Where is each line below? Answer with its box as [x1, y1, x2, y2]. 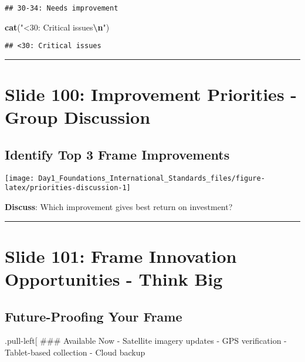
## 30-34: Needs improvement [5, 4, 118, 12]
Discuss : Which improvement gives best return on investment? [5, 200, 233, 212]
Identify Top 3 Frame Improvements [5, 145, 230, 163]
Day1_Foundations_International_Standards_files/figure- [38, 174, 265, 182]
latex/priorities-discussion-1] [5, 184, 131, 192]
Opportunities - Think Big [5, 266, 223, 290]
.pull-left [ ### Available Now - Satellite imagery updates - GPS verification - [5, 334, 287, 347]
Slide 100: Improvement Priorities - [5, 82, 297, 106]
